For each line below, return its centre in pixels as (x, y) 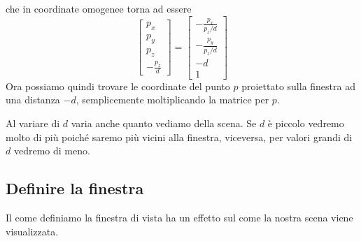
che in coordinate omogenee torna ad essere (99, 8)
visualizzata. (32, 231)
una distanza (33, 100)
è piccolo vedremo (306, 123)
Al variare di (33, 123)
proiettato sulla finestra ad (298, 86)
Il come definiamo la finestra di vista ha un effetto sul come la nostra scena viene (179, 217)
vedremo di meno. (52, 151)
